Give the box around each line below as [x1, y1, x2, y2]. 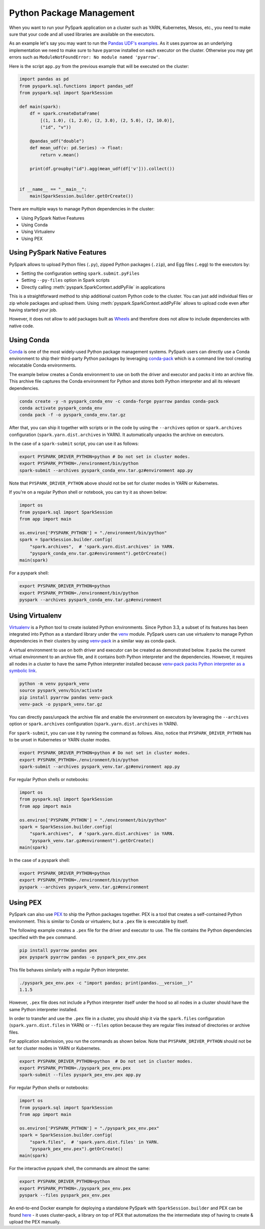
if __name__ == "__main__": [19, 186, 87, 192]
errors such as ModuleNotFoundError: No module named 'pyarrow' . [9, 54, 160, 60]
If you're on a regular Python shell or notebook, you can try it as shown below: [9, 489, 167, 495]
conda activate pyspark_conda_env [19, 405, 103, 410]
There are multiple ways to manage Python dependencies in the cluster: [9, 206, 155, 212]
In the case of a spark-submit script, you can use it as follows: [9, 440, 139, 447]
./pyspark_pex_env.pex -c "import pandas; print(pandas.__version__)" [19, 980, 193, 986]
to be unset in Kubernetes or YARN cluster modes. [9, 737, 111, 743]
